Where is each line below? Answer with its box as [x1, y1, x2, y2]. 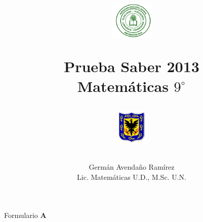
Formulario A [4, 210, 47, 220]
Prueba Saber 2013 [64, 55, 199, 76]
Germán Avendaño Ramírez [89, 162, 175, 172]
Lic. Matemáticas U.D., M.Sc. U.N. [77, 171, 186, 182]
